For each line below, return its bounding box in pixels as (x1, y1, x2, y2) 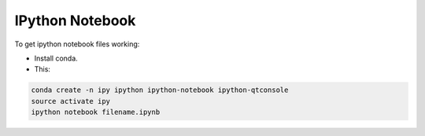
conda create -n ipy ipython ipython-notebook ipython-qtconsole (31, 86, 289, 94)
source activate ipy (31, 97, 110, 105)
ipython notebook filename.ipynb (31, 108, 161, 117)
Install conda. (34, 53, 78, 63)
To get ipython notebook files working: (14, 39, 140, 49)
